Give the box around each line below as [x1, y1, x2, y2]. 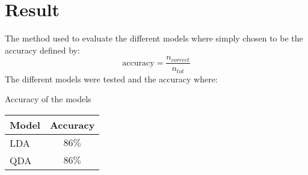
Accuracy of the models [5, 93, 91, 105]
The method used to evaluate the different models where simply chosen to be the [5, 32, 303, 45]
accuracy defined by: [5, 43, 80, 56]
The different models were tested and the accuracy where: [5, 72, 218, 85]
